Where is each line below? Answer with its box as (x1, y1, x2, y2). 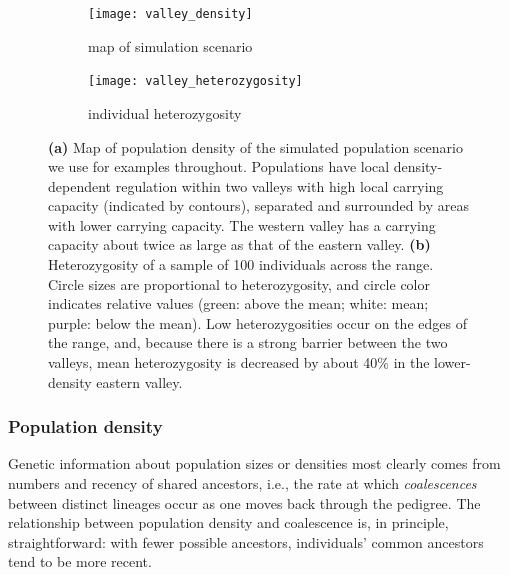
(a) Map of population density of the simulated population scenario (48, 136, 464, 157)
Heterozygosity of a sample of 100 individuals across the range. (48, 254, 434, 275)
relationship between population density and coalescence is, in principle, (8, 512, 449, 533)
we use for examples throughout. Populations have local (48, 156, 390, 177)
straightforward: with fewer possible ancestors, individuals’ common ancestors (8, 531, 484, 552)
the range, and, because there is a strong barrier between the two (48, 332, 448, 353)
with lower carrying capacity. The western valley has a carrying (48, 214, 436, 235)
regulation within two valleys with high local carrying (115, 175, 444, 196)
